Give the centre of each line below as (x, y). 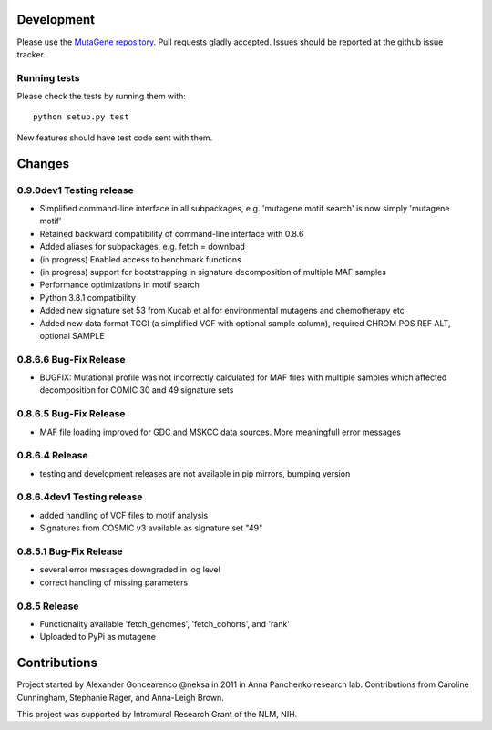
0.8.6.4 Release (52, 456)
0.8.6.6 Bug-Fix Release (71, 359)
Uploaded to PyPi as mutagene (98, 637)
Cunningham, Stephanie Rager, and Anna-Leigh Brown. (121, 697)
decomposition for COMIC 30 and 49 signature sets (137, 390)
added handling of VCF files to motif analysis (124, 515)
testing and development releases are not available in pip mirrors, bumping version (195, 473)
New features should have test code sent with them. (115, 138)
